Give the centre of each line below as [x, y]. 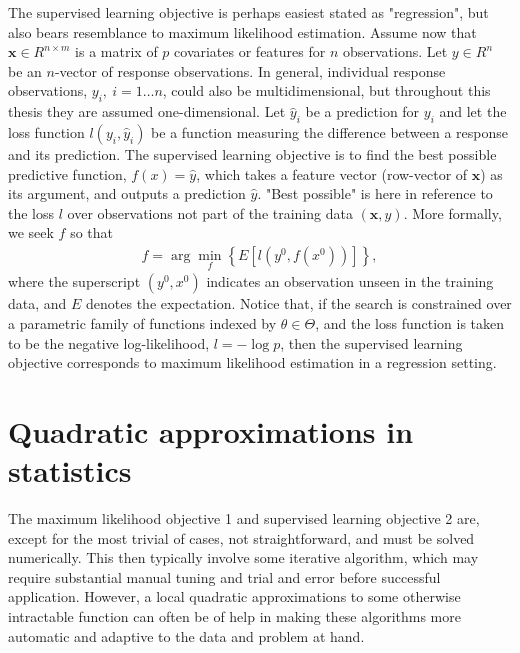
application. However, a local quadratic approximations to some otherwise [234, 596]
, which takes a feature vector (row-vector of [332, 173]
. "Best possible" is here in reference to [375, 193]
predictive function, [67, 173]
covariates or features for [250, 51]
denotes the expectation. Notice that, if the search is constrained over [299, 303]
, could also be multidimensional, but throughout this [326, 90]
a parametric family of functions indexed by [142, 323]
